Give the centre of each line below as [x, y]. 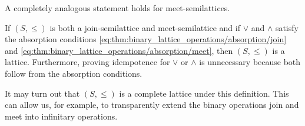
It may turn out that [42, 93]
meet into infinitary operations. [61, 116]
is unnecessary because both [250, 62]
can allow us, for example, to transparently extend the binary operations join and [152, 105]
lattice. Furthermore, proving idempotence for [87, 62]
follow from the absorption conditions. [74, 73]
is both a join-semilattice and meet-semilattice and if [145, 27]
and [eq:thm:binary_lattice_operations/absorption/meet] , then [119, 50]
